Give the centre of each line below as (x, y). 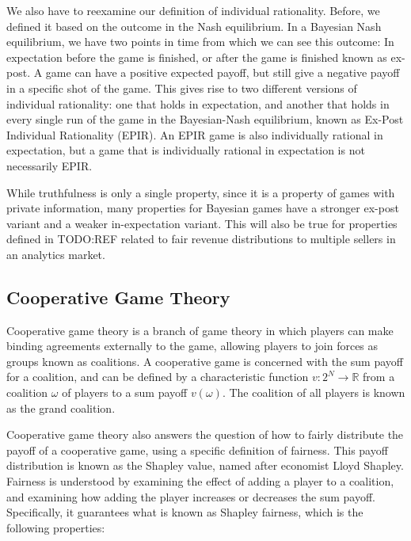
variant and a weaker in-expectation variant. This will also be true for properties (202, 223)
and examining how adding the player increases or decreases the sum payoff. (191, 496)
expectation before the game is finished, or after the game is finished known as (197, 57)
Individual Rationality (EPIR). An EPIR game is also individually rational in (195, 134)
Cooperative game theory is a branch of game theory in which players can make (200, 330)
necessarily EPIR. (49, 165)
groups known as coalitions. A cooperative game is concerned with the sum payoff (205, 361)
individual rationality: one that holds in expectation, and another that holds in (198, 103)
